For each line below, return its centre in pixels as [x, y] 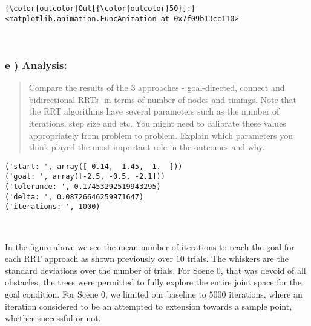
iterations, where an [266, 294]
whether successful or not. [53, 318]
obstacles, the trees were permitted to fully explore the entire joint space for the [153, 282]
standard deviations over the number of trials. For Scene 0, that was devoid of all [155, 270]
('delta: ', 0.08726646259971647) [74, 197]
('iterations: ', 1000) [53, 207]
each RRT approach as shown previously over [89, 258]
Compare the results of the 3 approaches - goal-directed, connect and [157, 88]
